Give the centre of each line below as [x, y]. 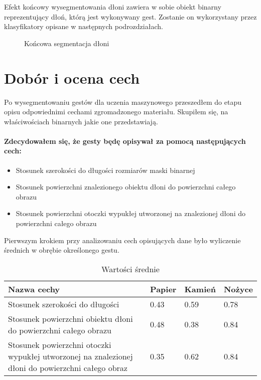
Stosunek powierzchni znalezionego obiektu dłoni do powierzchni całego [126, 187]
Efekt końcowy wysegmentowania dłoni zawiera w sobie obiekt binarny [113, 7]
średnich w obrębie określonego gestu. [62, 250]
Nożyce [238, 289]
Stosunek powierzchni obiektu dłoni [71, 318]
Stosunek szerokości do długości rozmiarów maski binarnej [105, 170]
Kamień [200, 289]
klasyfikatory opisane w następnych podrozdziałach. [84, 26]
